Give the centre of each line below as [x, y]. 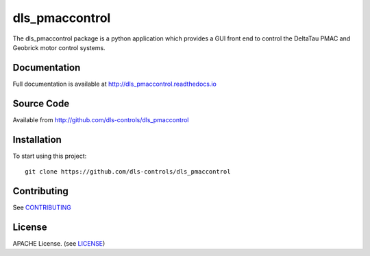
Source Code [41, 103]
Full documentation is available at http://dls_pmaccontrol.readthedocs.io [115, 84]
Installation [37, 140]
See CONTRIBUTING [42, 207]
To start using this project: [50, 156]
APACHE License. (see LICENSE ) [59, 243]
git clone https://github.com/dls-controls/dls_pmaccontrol [128, 172]
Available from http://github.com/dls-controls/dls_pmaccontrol [101, 119]
